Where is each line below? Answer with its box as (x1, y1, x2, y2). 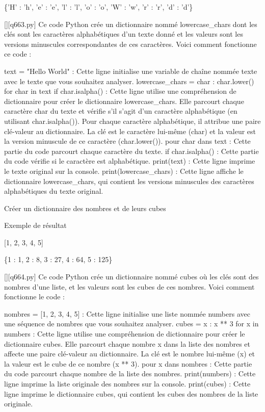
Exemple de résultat (4, 220, 67, 230)
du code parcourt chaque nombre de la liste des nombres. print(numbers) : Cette (4, 368, 256, 379)
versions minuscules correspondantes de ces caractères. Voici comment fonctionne (4, 38, 257, 49)
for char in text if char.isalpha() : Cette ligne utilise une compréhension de (4, 86, 236, 96)
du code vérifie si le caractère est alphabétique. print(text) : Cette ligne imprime (4, 156, 255, 166)
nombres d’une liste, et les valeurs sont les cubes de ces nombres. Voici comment (4, 281, 255, 292)
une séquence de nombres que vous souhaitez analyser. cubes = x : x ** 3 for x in (4, 318, 259, 329)
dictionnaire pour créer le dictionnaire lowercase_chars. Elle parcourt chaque (4, 95, 244, 106)
